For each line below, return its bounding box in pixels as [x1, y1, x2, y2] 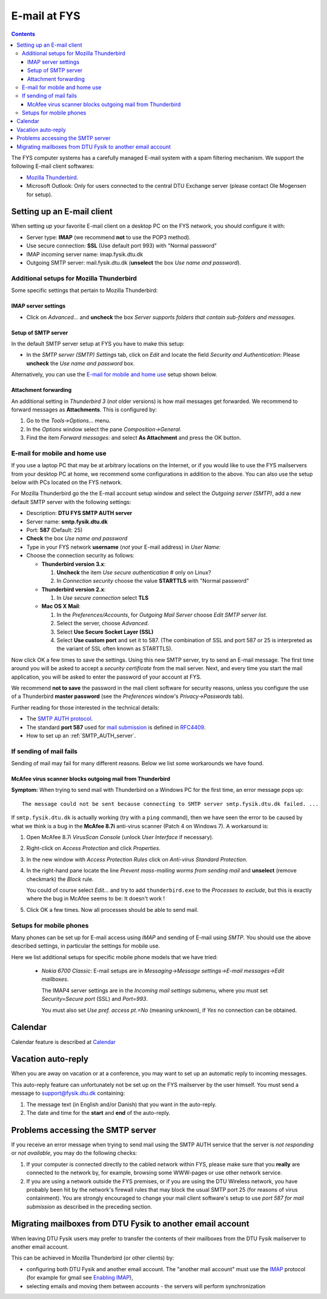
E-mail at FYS [11, 9, 81, 22]
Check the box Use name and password [26, 535, 128, 542]
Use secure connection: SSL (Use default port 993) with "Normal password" [26, 242, 217, 250]
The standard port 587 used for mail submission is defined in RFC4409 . [26, 723, 206, 731]
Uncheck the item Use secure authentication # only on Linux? [56, 568, 211, 576]
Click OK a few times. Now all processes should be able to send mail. [26, 906, 199, 913]
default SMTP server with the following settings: [11, 498, 131, 505]
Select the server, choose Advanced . [56, 620, 150, 627]
